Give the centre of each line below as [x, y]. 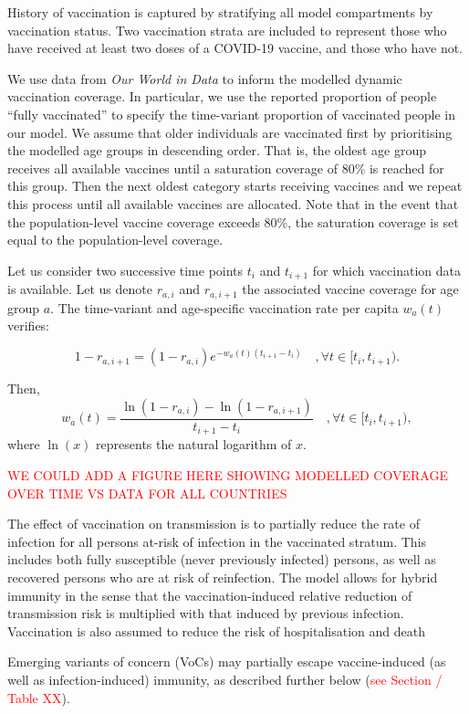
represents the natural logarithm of [194, 444]
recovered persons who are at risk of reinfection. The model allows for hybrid [223, 577]
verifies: [29, 325]
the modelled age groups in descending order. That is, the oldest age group [217, 150]
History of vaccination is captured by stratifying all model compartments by [220, 12]
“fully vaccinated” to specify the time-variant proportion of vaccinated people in [231, 114]
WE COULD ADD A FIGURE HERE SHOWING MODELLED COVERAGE [228, 474]
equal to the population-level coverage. [115, 240]
